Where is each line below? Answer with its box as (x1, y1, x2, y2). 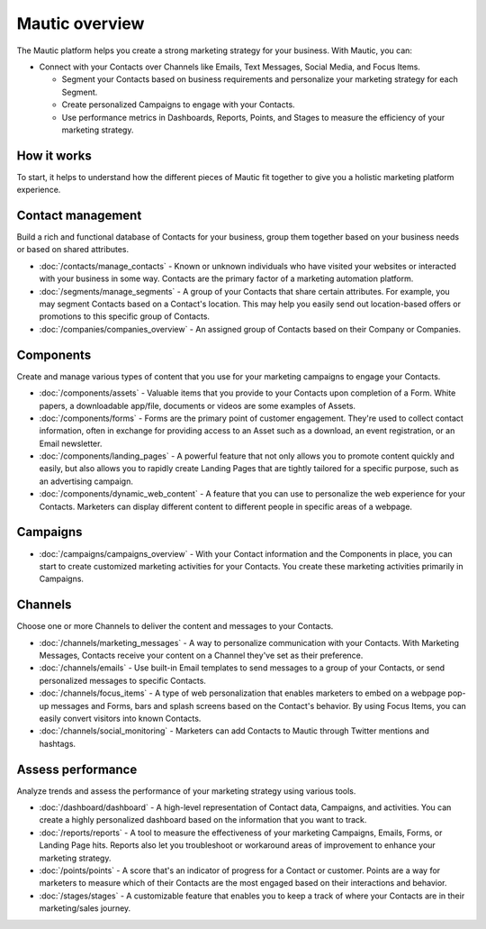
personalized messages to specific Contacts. (39, 675, 207, 686)
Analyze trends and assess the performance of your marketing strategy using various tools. (16, 785, 356, 797)
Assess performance (16, 761, 138, 777)
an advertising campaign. (39, 476, 134, 487)
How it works (16, 148, 92, 163)
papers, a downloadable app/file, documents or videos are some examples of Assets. (39, 400, 355, 411)
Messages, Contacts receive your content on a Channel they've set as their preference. (39, 650, 364, 661)
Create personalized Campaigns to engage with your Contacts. (61, 99, 296, 110)
